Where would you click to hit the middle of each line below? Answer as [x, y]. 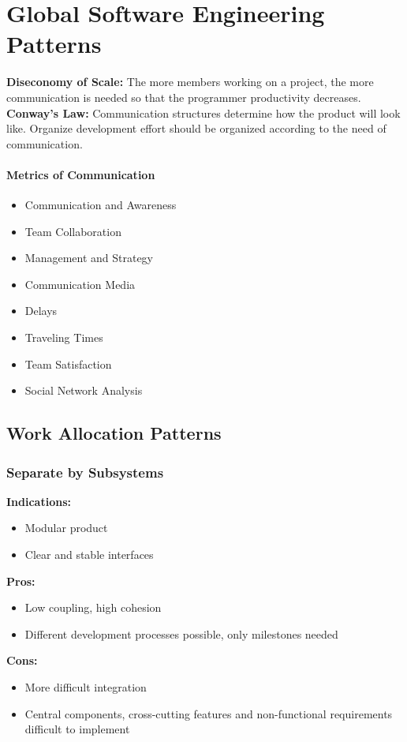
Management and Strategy [89, 258]
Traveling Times [64, 337]
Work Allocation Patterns [114, 433]
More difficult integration [86, 686]
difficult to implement [77, 729]
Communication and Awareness [101, 205]
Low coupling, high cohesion [93, 607]
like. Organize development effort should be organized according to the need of [196, 128]
